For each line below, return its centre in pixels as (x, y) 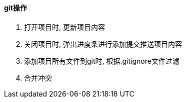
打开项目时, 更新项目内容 (64, 27)
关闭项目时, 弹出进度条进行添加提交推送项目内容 (103, 44)
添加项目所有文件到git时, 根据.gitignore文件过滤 (102, 61)
